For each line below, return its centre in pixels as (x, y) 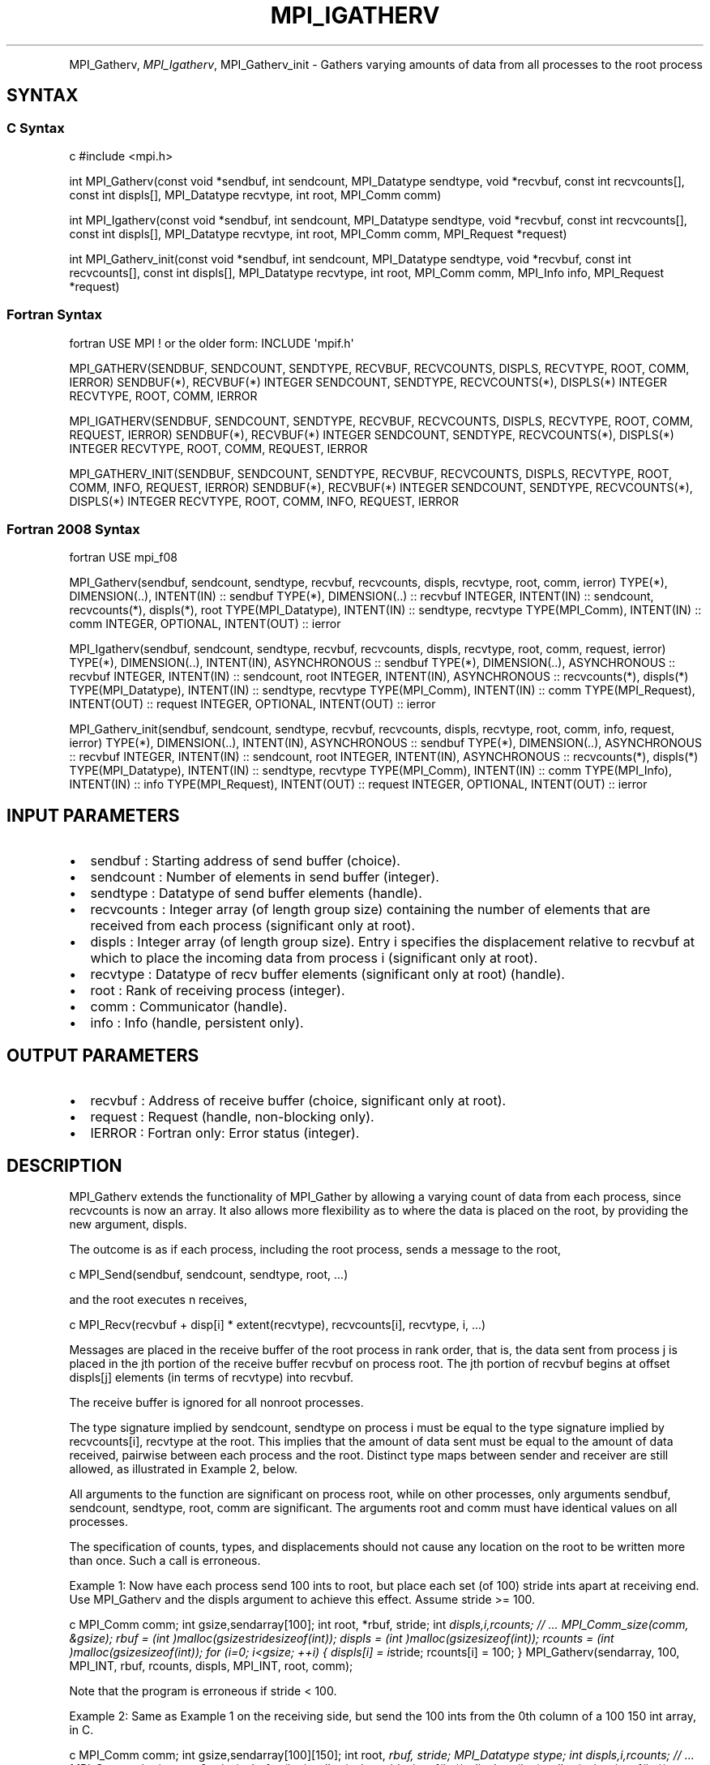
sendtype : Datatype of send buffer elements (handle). (256, 893)
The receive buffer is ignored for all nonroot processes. (216, 1402)
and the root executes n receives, (158, 1299)
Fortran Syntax (54, 315)
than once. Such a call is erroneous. (165, 1560)
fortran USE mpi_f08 (124, 558)
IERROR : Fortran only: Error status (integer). (225, 1133)
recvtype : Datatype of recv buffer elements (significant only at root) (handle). (327, 974)
